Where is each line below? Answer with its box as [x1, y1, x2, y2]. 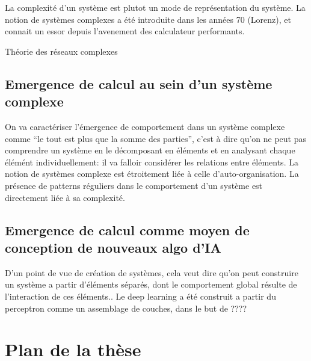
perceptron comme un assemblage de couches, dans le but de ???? [5, 301, 247, 314]
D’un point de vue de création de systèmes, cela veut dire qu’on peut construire [5, 266, 298, 279]
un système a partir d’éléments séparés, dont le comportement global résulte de [5, 278, 297, 291]
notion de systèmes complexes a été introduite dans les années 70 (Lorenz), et [5, 13, 291, 25]
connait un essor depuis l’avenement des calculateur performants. [5, 25, 245, 37]
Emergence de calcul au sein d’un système [5, 74, 273, 93]
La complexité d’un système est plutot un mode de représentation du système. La [5, 1, 306, 13]
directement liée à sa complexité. [5, 191, 125, 203]
